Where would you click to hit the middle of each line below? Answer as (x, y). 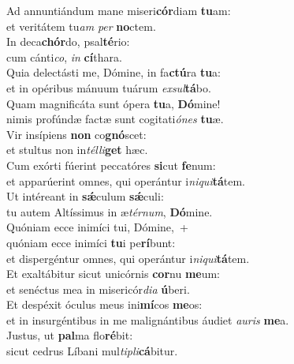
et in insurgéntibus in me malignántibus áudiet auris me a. (148, 319)
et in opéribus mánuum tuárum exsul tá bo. (109, 87)
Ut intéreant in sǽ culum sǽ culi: (85, 196)
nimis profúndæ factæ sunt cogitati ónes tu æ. (115, 119)
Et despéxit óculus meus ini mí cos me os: (104, 304)
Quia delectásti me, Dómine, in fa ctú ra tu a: (114, 72)
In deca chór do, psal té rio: (68, 41)
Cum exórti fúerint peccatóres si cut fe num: (111, 165)
